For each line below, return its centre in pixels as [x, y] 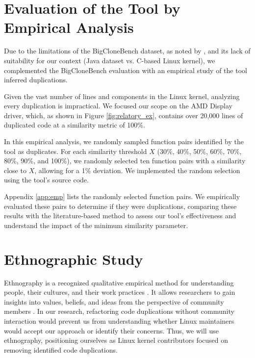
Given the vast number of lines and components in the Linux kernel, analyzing [122, 96]
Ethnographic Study [74, 259]
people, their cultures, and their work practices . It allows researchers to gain [120, 292]
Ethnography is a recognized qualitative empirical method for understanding [119, 282]
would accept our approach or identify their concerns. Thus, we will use [111, 330]
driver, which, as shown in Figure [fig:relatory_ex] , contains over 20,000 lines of [124, 115]
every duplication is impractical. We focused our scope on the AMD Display [118, 106]
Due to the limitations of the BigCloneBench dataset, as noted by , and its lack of [127, 51]
